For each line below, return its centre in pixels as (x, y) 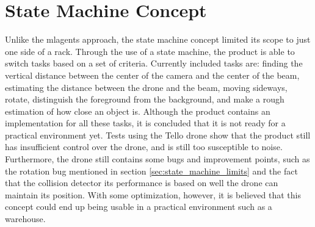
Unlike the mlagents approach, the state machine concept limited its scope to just (158, 39)
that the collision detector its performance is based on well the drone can (142, 183)
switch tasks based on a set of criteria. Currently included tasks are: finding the (154, 63)
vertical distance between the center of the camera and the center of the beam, (152, 75)
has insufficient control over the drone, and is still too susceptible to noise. (144, 147)
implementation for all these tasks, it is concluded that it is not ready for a (145, 123)
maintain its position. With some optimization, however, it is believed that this (153, 194)
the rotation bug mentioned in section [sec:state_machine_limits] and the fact (151, 171)
